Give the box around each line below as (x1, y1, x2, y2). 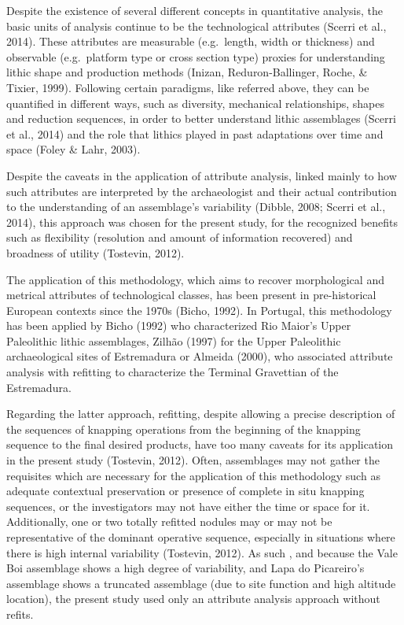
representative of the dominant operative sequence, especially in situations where (6, 529, 395, 545)
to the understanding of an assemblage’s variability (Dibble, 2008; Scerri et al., (6, 198, 386, 215)
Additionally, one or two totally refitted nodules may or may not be (6, 513, 332, 530)
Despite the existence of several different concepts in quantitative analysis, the (6, 2, 384, 18)
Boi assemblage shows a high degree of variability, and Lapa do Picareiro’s (6, 560, 365, 576)
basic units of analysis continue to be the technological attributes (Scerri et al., (6, 17, 387, 34)
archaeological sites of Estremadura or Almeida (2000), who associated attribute (6, 348, 393, 364)
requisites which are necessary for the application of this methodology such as (6, 467, 380, 483)
